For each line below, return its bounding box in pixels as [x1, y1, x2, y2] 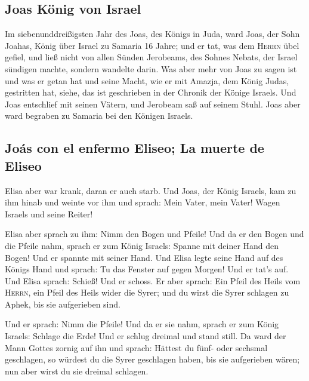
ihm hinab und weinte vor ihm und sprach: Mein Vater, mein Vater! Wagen [5, 196, 280, 208]
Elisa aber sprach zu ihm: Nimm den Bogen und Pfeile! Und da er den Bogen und [5, 228, 304, 240]
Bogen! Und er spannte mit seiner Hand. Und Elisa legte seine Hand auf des [5, 251, 283, 263]
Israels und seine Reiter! [5, 207, 93, 220]
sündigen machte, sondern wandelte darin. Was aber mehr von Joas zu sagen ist [5, 62, 297, 75]
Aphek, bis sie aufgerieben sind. [5, 297, 120, 310]
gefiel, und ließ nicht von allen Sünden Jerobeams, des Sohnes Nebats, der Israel [5, 51, 298, 63]
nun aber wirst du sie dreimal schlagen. [5, 364, 149, 377]
